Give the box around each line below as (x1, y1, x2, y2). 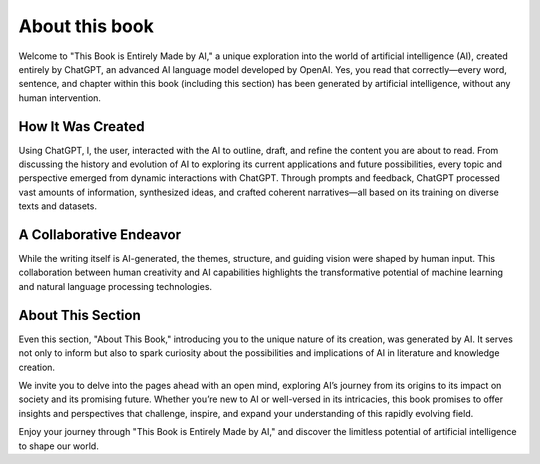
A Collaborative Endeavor (18, 226, 182, 243)
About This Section (18, 306, 141, 324)
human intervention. (18, 91, 102, 104)
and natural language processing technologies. (18, 280, 213, 292)
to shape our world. (18, 440, 99, 452)
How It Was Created (18, 118, 145, 135)
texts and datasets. (18, 200, 97, 212)
